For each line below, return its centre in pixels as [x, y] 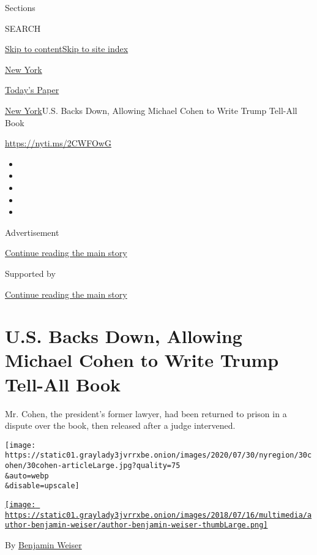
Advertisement [32, 232]
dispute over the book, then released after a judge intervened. [120, 425]
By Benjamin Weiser [43, 545]
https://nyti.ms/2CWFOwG [58, 143]
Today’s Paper [32, 90]
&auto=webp [27, 476]
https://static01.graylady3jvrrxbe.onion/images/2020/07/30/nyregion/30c [158, 455]
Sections [20, 7]
